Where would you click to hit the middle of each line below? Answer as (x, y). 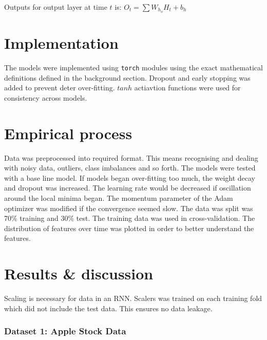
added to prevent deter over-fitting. (60, 88)
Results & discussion (79, 273)
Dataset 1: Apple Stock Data (65, 331)
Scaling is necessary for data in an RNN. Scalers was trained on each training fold (133, 298)
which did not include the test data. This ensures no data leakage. (108, 308)
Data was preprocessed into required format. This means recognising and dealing (131, 157)
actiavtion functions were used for (187, 88)
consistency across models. (46, 97)
